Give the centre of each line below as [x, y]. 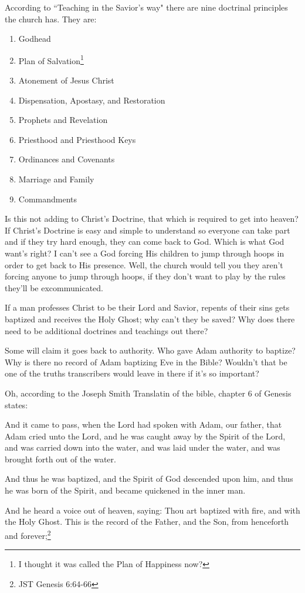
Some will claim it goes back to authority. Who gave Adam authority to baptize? [150, 350]
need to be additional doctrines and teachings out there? [106, 330]
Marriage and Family [56, 179]
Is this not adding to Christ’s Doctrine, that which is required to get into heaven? [152, 219]
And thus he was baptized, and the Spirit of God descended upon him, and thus [149, 479]
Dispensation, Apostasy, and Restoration [92, 100]
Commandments [48, 199]
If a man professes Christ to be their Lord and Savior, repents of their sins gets [147, 307]
